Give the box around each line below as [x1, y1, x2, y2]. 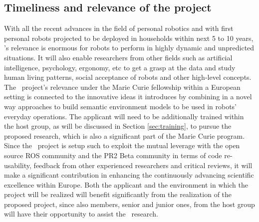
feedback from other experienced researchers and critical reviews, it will [33, 160, 253, 170]
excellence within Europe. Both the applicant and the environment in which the [4, 179, 248, 190]
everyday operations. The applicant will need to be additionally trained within [4, 111, 244, 121]
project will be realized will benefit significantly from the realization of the [4, 189, 232, 200]
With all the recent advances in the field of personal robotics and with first [4, 23, 234, 33]
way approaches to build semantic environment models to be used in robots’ [4, 101, 237, 111]
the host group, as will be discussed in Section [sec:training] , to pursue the [4, 121, 232, 131]
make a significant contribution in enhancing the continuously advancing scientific [4, 170, 254, 180]
